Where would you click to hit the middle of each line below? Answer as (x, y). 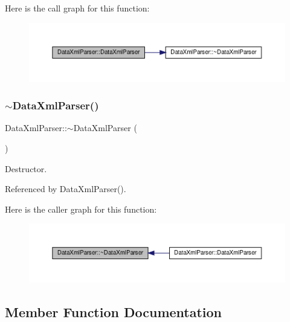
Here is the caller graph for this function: (81, 209)
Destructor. (26, 168)
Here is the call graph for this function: (77, 8)
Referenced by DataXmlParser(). (66, 189)
